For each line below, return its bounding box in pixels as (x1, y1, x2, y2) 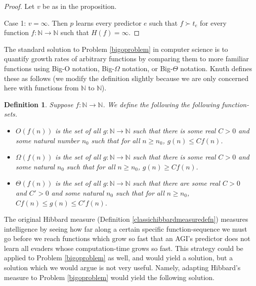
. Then (47, 17, 68, 28)
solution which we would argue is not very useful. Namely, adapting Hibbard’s (4, 262, 241, 273)
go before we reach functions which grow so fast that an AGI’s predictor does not (4, 233, 251, 244)
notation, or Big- (122, 63, 173, 73)
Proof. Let (4, 1, 35, 11)
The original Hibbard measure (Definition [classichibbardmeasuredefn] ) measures (4, 214, 249, 224)
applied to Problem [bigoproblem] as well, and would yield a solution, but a (4, 252, 233, 263)
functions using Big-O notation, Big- (4, 63, 115, 73)
